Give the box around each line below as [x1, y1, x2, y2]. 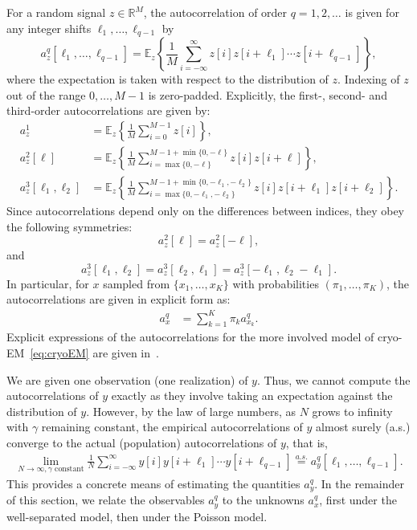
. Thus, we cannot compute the [256, 371, 411, 388]
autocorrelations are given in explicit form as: [6, 291, 231, 308]
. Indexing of [337, 71, 400, 88]
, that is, [285, 434, 328, 450]
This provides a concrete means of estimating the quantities [6, 475, 300, 491]
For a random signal [6, 4, 106, 20]
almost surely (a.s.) [316, 418, 411, 435]
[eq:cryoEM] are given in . [30, 344, 159, 361]
